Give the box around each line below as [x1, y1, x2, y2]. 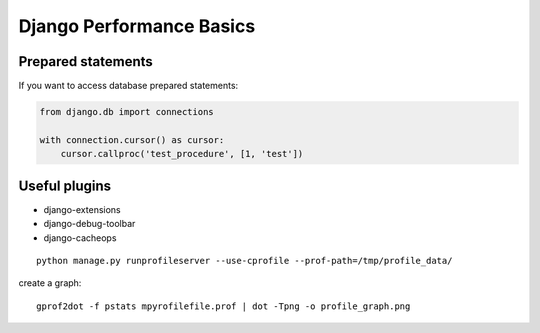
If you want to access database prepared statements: [18, 80, 239, 92]
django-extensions [43, 203, 121, 215]
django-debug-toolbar [43, 218, 136, 230]
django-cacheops [43, 231, 117, 244]
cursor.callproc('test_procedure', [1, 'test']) [60, 148, 304, 160]
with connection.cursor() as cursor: [39, 134, 225, 145]
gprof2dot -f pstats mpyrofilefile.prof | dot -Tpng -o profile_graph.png [36, 300, 411, 312]
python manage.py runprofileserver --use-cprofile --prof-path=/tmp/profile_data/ [36, 255, 453, 266]
